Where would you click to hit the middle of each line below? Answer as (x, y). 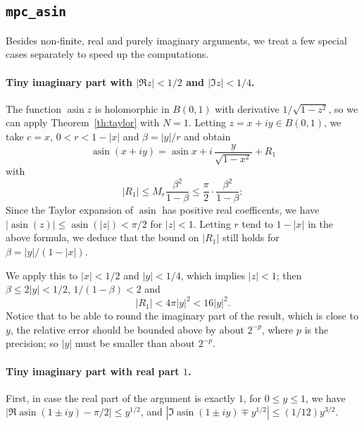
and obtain (207, 136)
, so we (343, 108)
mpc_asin (36, 12)
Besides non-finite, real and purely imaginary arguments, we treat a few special (176, 40)
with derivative (247, 108)
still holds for (251, 237)
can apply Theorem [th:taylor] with (83, 122)
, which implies (213, 275)
